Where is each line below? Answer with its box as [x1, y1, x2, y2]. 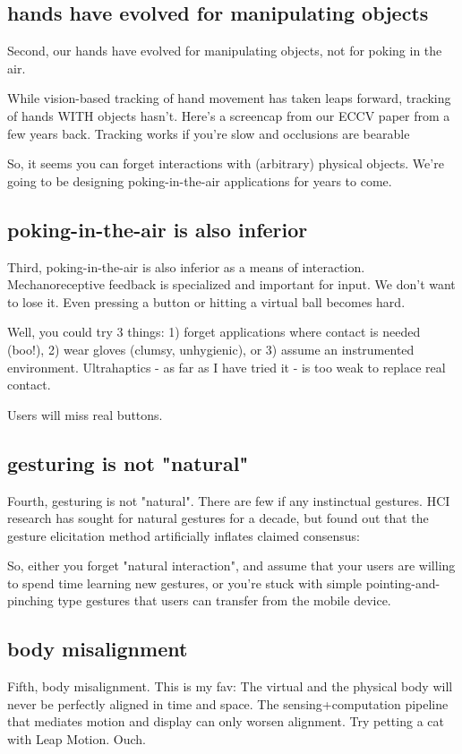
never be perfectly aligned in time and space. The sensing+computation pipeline [7, 694, 449, 713]
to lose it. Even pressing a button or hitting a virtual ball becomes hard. [7, 292, 406, 311]
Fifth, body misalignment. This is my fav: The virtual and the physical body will [7, 677, 453, 696]
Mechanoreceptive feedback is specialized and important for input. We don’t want [7, 275, 456, 294]
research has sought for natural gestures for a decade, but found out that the [7, 509, 429, 527]
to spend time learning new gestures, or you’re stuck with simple [7, 573, 363, 592]
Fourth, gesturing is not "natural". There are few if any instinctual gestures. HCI [7, 491, 450, 510]
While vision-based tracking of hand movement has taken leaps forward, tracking [7, 89, 451, 107]
